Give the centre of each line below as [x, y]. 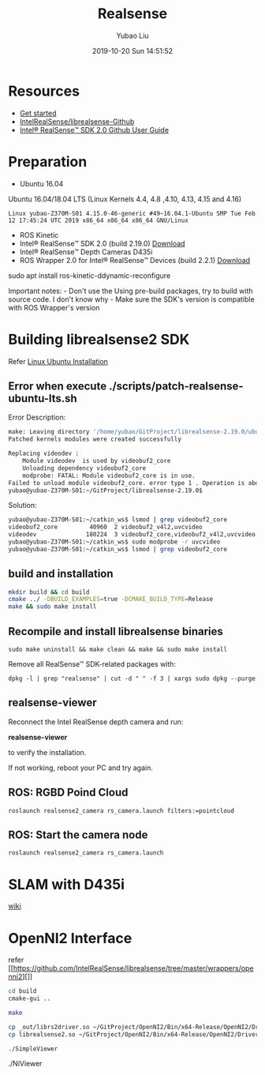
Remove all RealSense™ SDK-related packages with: [92, 664]
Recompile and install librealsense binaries [116, 631]
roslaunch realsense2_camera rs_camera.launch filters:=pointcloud [121, 810]
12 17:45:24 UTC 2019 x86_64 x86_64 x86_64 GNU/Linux [99, 220]
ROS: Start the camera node [78, 835]
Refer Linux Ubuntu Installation [58, 361]
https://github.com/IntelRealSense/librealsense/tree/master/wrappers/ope [133, 968]
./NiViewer [25, 1063]
